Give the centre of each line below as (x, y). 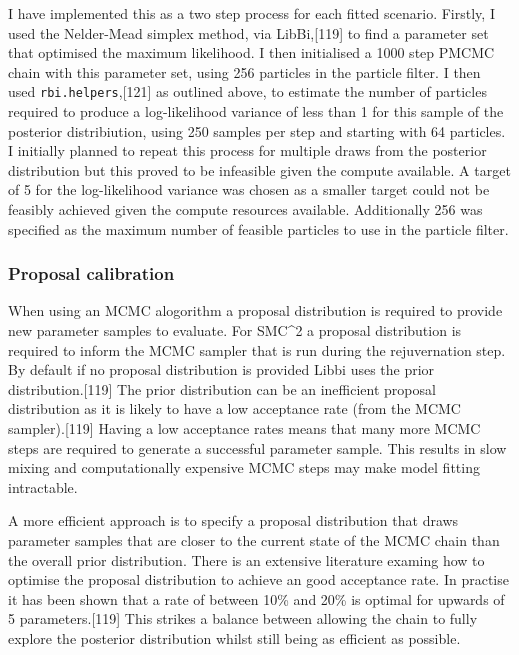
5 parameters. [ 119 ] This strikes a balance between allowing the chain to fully (243, 618)
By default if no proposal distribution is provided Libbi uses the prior (221, 369)
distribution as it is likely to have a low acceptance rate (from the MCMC (234, 408)
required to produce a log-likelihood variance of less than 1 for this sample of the (256, 111)
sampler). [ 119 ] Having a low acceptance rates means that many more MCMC (244, 427)
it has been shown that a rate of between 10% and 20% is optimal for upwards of (256, 598)
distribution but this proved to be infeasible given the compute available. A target (259, 169)
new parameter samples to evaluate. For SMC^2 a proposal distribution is (235, 330)
